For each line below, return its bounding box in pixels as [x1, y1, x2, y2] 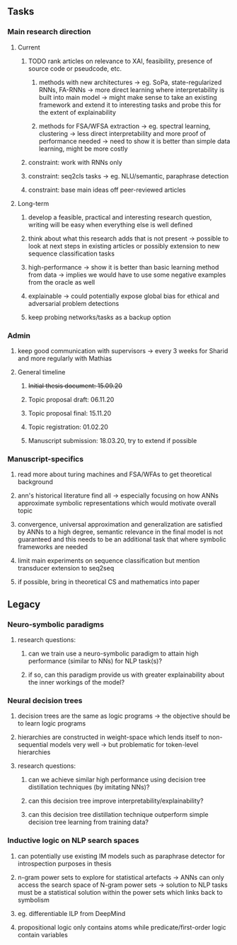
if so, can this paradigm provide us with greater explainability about [28, 670, 225, 679]
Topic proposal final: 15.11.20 [28, 408, 112, 417]
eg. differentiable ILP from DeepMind [17, 909, 126, 917]
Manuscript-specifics [7, 454, 83, 464]
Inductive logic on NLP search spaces [7, 835, 139, 845]
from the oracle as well [28, 277, 96, 286]
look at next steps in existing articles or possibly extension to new [28, 241, 221, 250]
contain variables [17, 930, 69, 939]
